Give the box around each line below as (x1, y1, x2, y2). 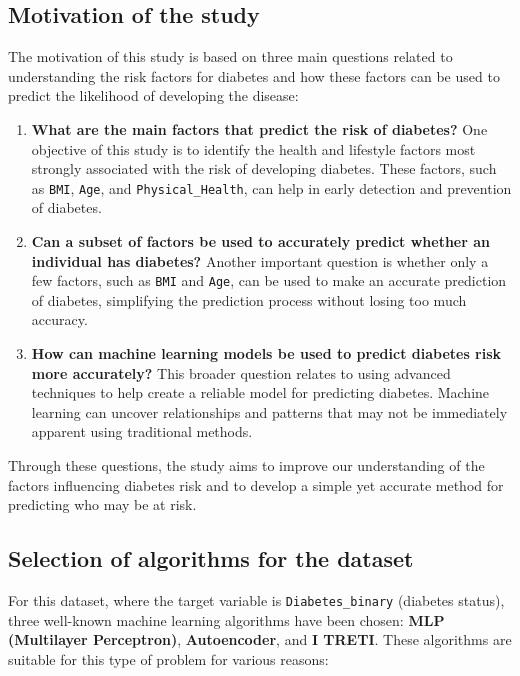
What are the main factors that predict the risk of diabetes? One (31, 118, 488, 139)
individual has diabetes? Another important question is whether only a (31, 250, 489, 271)
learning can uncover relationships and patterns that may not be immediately (31, 401, 508, 422)
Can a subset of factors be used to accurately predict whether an (31, 231, 490, 252)
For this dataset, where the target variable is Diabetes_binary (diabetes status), (8, 590, 505, 610)
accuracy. (31, 309, 88, 330)
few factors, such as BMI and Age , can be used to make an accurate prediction (31, 270, 507, 291)
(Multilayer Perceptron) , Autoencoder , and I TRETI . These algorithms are (8, 629, 512, 650)
